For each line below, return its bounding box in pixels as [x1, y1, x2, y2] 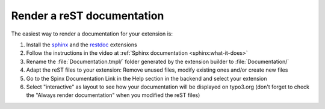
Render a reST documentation [11, 9, 164, 22]
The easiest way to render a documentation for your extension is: [11, 30, 173, 37]
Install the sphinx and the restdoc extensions [26, 41, 138, 48]
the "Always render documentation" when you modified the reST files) [26, 92, 200, 99]
